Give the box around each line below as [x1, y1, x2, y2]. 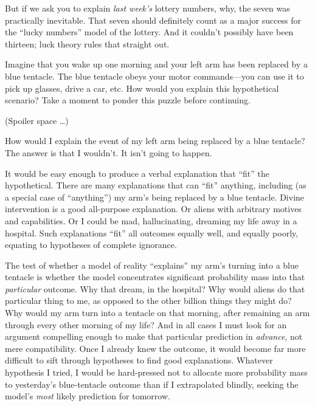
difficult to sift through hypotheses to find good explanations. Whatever [5, 354, 273, 366]
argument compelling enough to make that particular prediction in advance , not [5, 330, 303, 343]
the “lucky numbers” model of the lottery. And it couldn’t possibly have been [5, 26, 294, 38]
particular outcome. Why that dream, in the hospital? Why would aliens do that [5, 282, 305, 295]
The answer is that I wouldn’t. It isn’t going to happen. [5, 146, 212, 159]
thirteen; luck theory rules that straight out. [5, 37, 170, 50]
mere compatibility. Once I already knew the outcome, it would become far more [5, 342, 306, 354]
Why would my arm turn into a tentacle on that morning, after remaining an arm [5, 306, 310, 319]
